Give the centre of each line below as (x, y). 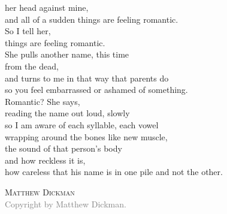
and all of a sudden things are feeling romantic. (92, 19)
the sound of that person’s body (63, 148)
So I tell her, (28, 31)
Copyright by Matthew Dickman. (66, 204)
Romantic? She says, (43, 101)
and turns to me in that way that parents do (87, 78)
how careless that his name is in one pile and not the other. (114, 172)
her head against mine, (47, 7)
